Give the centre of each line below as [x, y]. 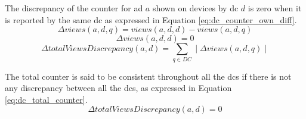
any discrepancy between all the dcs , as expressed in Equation [118, 88]
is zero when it [275, 8]
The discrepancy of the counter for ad [74, 8]
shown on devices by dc [195, 8]
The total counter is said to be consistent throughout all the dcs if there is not [148, 76]
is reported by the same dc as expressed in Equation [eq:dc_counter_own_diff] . [151, 19]
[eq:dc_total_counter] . [46, 99]
